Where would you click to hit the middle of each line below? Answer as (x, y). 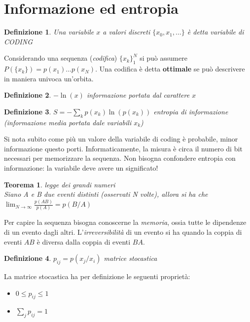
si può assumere (163, 58)
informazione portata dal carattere (138, 95)
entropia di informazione (191, 111)
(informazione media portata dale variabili (68, 122)
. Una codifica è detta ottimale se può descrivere (170, 69)
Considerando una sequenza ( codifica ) (61, 58)
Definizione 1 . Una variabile (49, 32)
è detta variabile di (215, 32)
